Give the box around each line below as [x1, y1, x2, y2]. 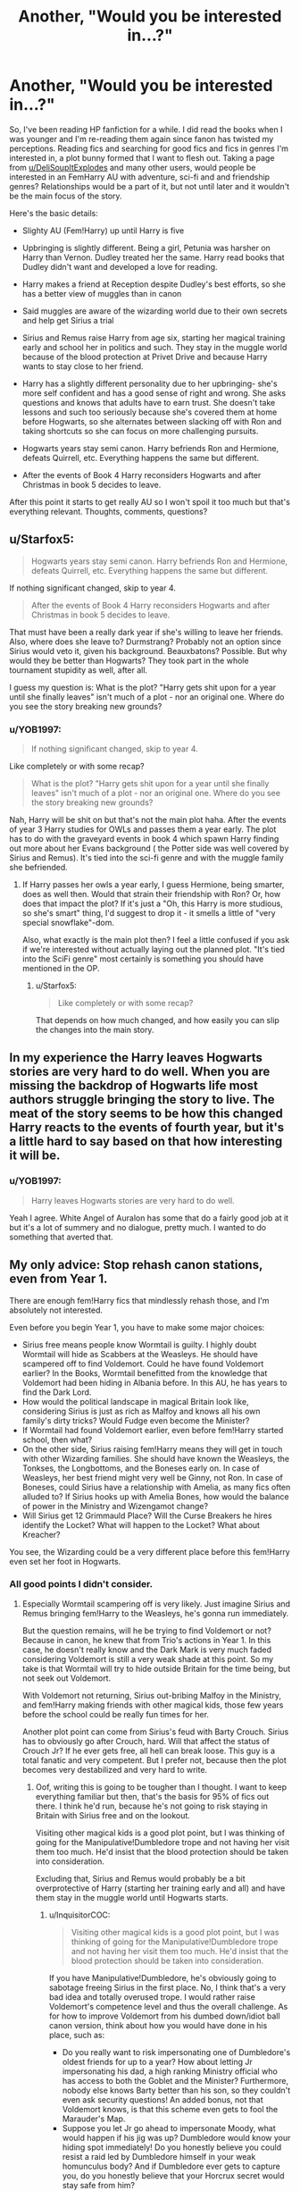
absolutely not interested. [9, 1305, 104, 1315]
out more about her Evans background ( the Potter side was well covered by [9, 843, 289, 854]
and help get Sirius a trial [21, 315, 114, 325]
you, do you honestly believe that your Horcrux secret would [62, 2170, 285, 2181]
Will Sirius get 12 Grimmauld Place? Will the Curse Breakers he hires [21, 1510, 272, 1521]
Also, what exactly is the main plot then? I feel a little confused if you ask [21, 935, 290, 945]
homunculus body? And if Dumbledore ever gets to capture [62, 2161, 281, 2171]
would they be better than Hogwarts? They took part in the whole [9, 655, 249, 666]
